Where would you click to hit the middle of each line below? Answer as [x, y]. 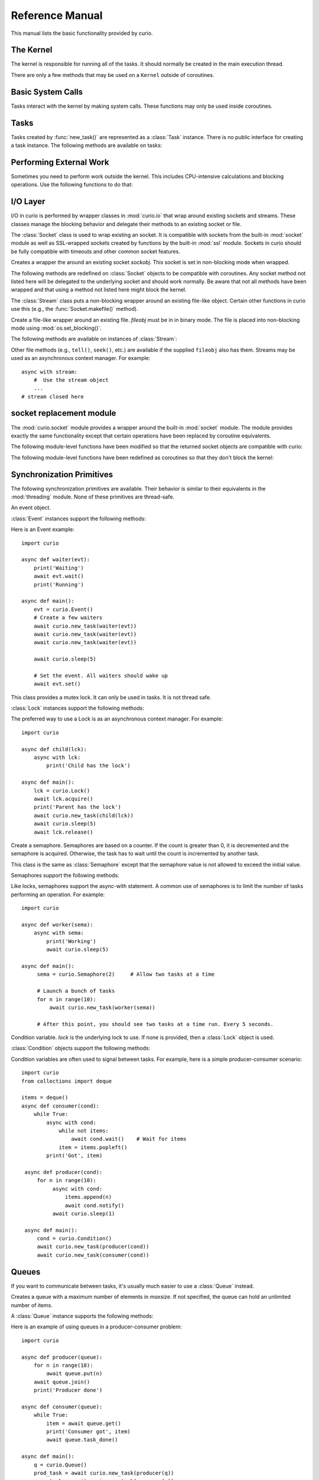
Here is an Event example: [43, 529]
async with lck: [57, 757]
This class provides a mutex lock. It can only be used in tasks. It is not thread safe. [111, 697]
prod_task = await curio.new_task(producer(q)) [104, 1473]
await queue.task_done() [82, 1440]
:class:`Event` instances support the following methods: [78, 519]
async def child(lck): [54, 749]
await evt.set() [57, 684]
